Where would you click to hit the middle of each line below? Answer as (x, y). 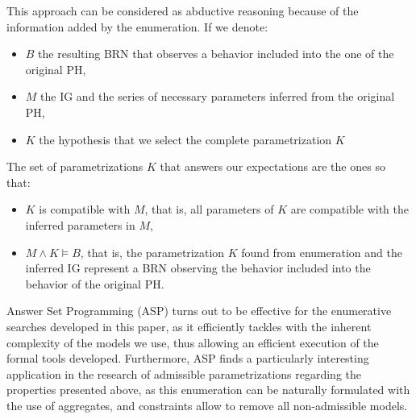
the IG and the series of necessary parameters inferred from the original (218, 96)
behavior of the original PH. (95, 283)
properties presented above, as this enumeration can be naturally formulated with (208, 390)
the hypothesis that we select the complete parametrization (185, 139)
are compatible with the (350, 209)
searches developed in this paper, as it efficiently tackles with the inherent (189, 326)
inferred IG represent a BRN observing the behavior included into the (198, 268)
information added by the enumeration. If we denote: (137, 26)
